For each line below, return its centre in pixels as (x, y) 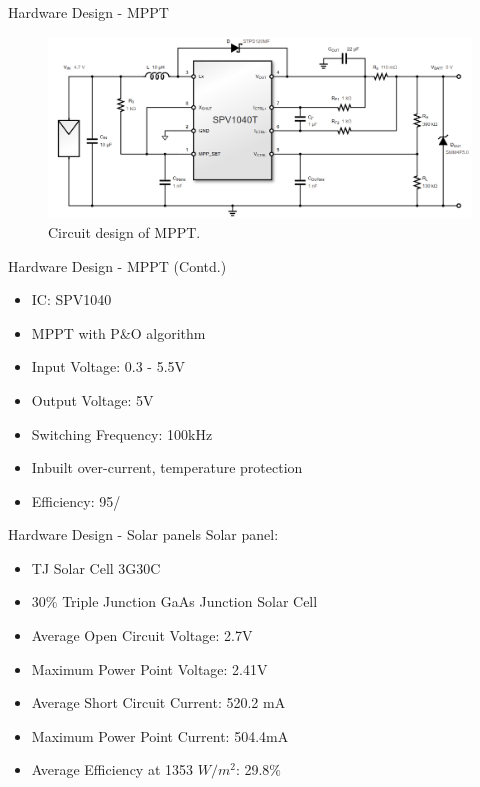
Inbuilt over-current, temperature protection (167, 467)
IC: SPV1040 (71, 299)
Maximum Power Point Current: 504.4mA (160, 735)
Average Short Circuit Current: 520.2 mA (158, 702)
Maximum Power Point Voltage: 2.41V (149, 668)
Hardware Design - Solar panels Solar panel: (143, 534)
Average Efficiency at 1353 (112, 769)
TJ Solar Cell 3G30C (96, 567)
